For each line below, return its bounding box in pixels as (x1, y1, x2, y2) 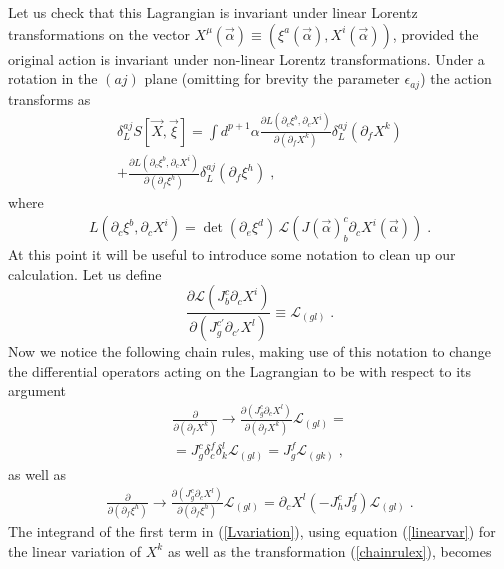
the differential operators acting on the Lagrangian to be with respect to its (8, 360, 472, 381)
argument (8, 380, 66, 401)
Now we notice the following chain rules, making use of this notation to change (8, 341, 491, 362)
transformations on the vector (8, 23, 190, 44)
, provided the (392, 23, 479, 44)
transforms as (8, 88, 91, 109)
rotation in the (8, 68, 98, 89)
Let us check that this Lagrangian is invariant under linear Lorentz (8, 2, 418, 22)
